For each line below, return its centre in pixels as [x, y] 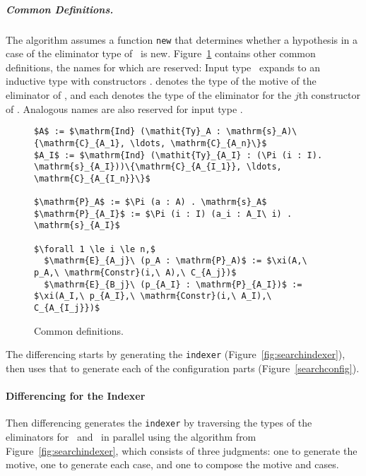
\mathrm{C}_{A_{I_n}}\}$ [92, 178]
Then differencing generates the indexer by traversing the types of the [159, 423]
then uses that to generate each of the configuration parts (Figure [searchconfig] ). [183, 368]
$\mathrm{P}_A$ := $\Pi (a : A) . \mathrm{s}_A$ [150, 202]
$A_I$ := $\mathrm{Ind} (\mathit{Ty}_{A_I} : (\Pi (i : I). [178, 155]
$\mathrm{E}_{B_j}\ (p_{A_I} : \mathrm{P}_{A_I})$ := [173, 284]
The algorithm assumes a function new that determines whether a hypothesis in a [182, 39]
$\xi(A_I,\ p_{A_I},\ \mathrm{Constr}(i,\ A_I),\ [153, 296]
